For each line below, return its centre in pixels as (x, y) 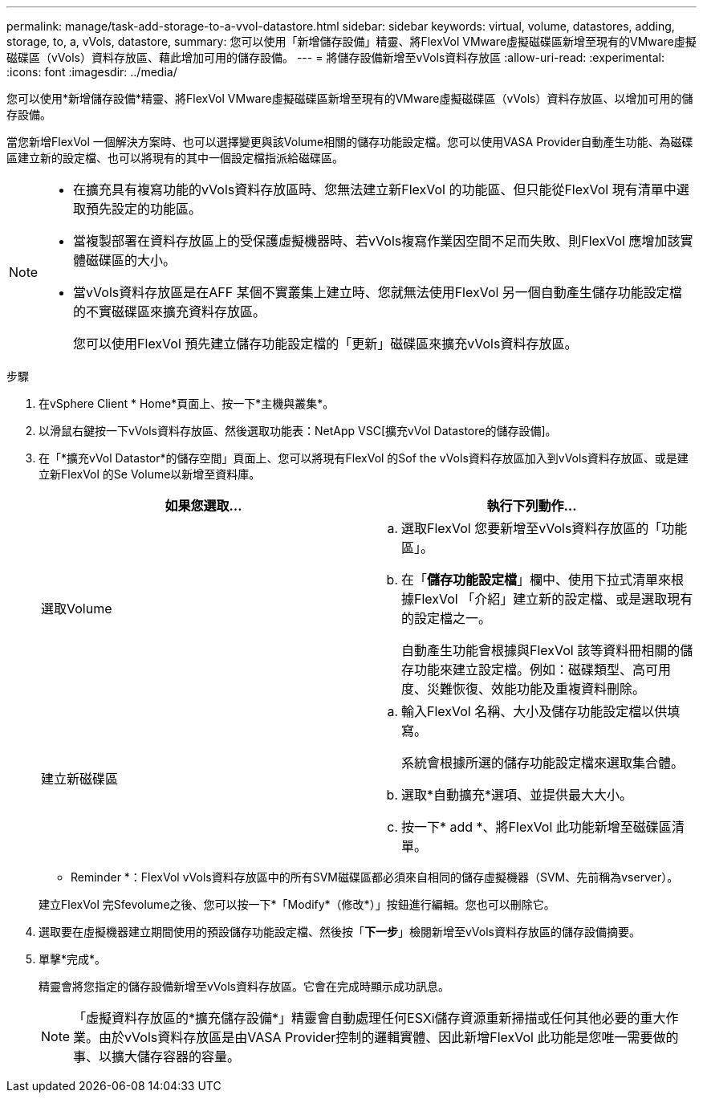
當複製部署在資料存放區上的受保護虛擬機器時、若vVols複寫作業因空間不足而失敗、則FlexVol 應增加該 (377, 241)
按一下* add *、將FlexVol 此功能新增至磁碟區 (536, 827)
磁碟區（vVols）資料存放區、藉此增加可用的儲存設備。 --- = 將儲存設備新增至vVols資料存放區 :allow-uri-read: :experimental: (335, 57)
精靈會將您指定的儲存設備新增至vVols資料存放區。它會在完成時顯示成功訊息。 (244, 986)
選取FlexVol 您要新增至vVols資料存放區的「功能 (545, 528)
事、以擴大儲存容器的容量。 (157, 1056)
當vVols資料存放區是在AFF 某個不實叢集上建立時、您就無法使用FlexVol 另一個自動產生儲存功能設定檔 (378, 292)
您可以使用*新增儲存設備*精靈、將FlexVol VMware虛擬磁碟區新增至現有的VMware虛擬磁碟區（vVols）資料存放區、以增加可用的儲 (350, 98)
